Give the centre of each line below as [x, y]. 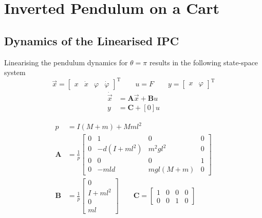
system [15, 72]
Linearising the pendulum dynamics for [66, 62]
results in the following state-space [204, 62]
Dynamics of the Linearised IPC [92, 40]
